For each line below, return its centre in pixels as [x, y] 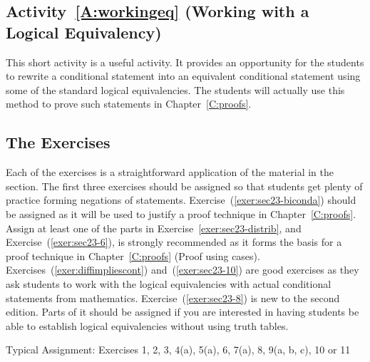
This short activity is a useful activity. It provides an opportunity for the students [185, 62]
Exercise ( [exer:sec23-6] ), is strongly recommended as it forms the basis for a [174, 242]
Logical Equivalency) [84, 32]
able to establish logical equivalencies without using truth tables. [147, 325]
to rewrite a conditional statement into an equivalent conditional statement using [183, 76]
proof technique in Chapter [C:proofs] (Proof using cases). [133, 255]
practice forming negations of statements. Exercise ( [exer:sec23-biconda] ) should [181, 200]
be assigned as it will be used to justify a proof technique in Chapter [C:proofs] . [181, 213]
